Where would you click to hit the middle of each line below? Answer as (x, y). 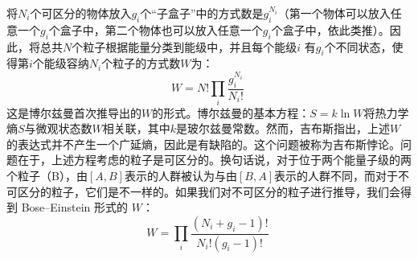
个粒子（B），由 (47, 175)
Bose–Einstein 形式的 (75, 207)
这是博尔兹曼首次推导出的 (74, 112)
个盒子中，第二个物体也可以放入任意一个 (156, 29)
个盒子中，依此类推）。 (330, 29)
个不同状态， (358, 46)
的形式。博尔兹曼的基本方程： (231, 112)
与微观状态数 (58, 128)
